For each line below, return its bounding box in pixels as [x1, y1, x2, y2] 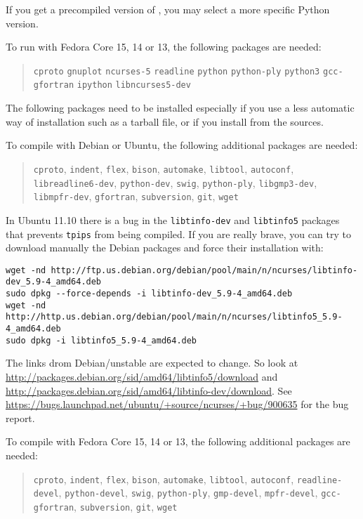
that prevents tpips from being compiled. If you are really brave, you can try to [6, 226, 351, 241]
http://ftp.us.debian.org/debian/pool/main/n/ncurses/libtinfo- [51, 265, 358, 275]
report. [6, 410, 35, 425]
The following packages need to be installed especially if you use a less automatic [6, 100, 355, 115]
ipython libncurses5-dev [77, 80, 191, 91]
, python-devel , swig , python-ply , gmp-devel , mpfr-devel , [58, 485, 318, 500]
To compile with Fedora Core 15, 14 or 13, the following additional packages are [6, 434, 350, 449]
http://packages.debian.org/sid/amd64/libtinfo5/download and [6, 369, 278, 383]
